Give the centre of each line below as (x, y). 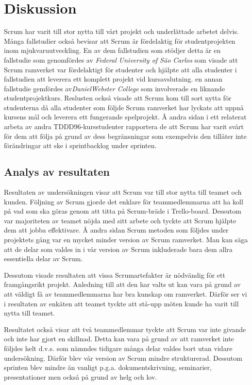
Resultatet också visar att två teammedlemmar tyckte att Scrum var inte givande (125, 329)
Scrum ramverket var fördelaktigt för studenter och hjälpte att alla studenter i (120, 69)
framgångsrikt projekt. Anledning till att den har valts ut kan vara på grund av (122, 284)
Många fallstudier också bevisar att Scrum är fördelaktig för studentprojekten (120, 41)
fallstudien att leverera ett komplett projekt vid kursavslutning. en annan (113, 79)
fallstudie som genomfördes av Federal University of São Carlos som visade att (121, 59)
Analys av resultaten (57, 172)
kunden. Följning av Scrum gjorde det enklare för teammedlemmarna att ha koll (124, 201)
